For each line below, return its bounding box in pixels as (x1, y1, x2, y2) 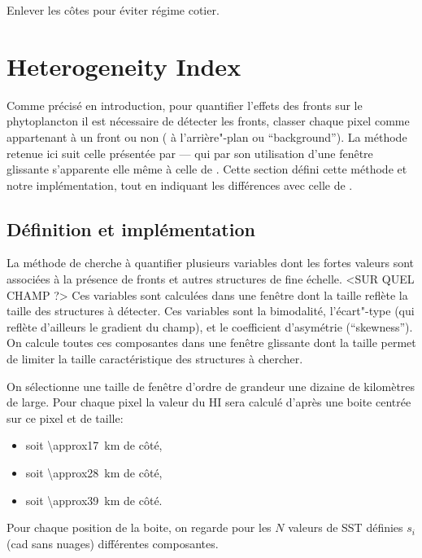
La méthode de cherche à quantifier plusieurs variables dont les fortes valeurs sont (7, 254, 415, 271)
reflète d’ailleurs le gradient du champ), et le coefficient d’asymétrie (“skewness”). (7, 318, 413, 335)
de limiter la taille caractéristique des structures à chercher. (7, 350, 303, 367)
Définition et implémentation (7, 216, 255, 241)
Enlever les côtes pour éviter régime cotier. (7, 2, 220, 18)
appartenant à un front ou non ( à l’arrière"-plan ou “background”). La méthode (7, 128, 407, 145)
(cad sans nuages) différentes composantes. (7, 534, 219, 551)
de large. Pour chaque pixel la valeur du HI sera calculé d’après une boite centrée (7, 393, 411, 411)
